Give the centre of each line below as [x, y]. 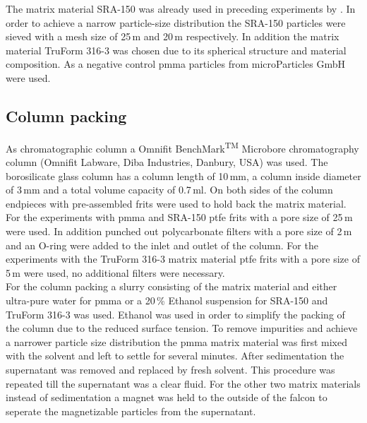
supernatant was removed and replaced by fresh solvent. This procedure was [170, 369]
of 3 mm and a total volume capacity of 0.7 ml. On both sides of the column [169, 190]
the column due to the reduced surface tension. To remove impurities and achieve [182, 328]
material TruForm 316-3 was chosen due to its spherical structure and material [176, 50]
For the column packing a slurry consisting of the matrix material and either [172, 286]
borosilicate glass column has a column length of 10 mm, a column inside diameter [183, 175]
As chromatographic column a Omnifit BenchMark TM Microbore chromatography [182, 147]
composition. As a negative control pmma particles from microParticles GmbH [176, 64]
